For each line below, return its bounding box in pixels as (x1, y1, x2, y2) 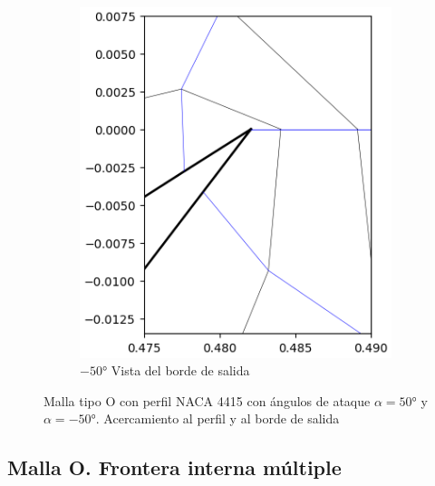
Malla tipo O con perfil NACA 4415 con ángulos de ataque (43, 391, 371, 410)
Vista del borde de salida (111, 361, 250, 380)
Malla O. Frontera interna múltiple (7, 453, 342, 481)
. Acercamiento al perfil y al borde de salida (95, 409, 340, 428)
